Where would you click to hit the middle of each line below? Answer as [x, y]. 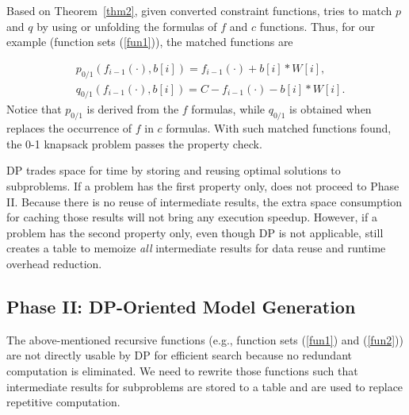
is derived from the [133, 109]
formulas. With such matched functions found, [279, 128]
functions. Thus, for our [317, 26]
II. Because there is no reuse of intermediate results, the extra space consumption [204, 201]
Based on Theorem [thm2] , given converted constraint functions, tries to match [199, 10]
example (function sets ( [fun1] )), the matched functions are [150, 42]
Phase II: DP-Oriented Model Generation [181, 306]
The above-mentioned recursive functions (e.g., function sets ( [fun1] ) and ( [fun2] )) [205, 339]
